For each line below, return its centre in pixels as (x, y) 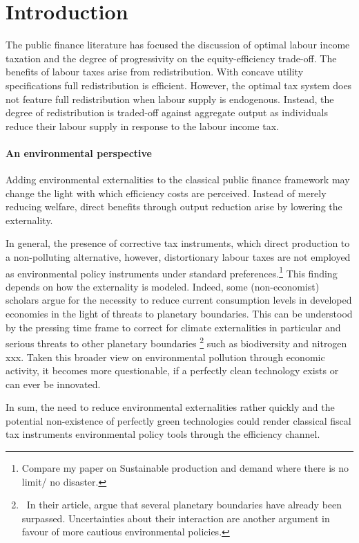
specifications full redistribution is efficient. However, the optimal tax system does (179, 85)
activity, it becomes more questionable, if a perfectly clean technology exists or (172, 370)
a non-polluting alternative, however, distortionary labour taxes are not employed (178, 257)
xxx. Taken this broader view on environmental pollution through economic (165, 357)
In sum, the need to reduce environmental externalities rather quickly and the (170, 407)
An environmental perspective (79, 153)
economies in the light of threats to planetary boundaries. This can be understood (179, 314)
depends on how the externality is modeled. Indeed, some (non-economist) (163, 286)
